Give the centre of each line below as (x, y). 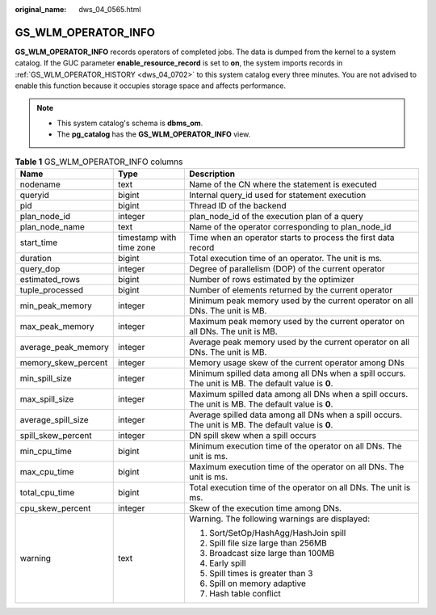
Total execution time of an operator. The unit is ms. (285, 259)
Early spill (227, 563)
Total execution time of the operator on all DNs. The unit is (300, 487)
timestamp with (147, 238)
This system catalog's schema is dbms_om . (130, 123)
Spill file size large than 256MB (268, 543)
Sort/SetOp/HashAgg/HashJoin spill (277, 533)
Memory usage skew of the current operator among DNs (297, 363)
